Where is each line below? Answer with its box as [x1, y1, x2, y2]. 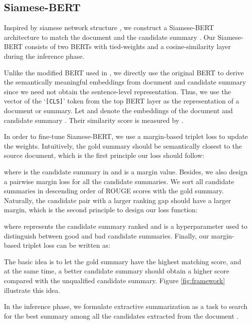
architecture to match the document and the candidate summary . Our [4, 32, 216, 42]
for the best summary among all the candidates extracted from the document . [4, 310, 239, 321]
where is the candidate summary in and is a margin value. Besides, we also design [4, 166, 248, 176]
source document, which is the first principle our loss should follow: [4, 150, 204, 160]
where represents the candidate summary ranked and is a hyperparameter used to [4, 221, 248, 231]
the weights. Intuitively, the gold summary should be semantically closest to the [4, 140, 242, 151]
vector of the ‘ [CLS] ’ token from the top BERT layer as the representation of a [4, 96, 239, 106]
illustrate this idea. [4, 285, 60, 295]
